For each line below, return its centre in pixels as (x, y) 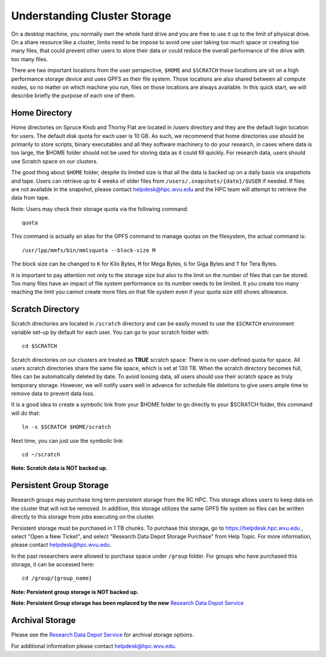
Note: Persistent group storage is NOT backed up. (75, 592)
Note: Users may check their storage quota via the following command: (100, 209)
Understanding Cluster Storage (91, 16)
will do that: (26, 413)
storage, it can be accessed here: (53, 564)
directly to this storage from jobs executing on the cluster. (83, 517)
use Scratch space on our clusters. (55, 161)
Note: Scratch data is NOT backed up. (59, 468)
